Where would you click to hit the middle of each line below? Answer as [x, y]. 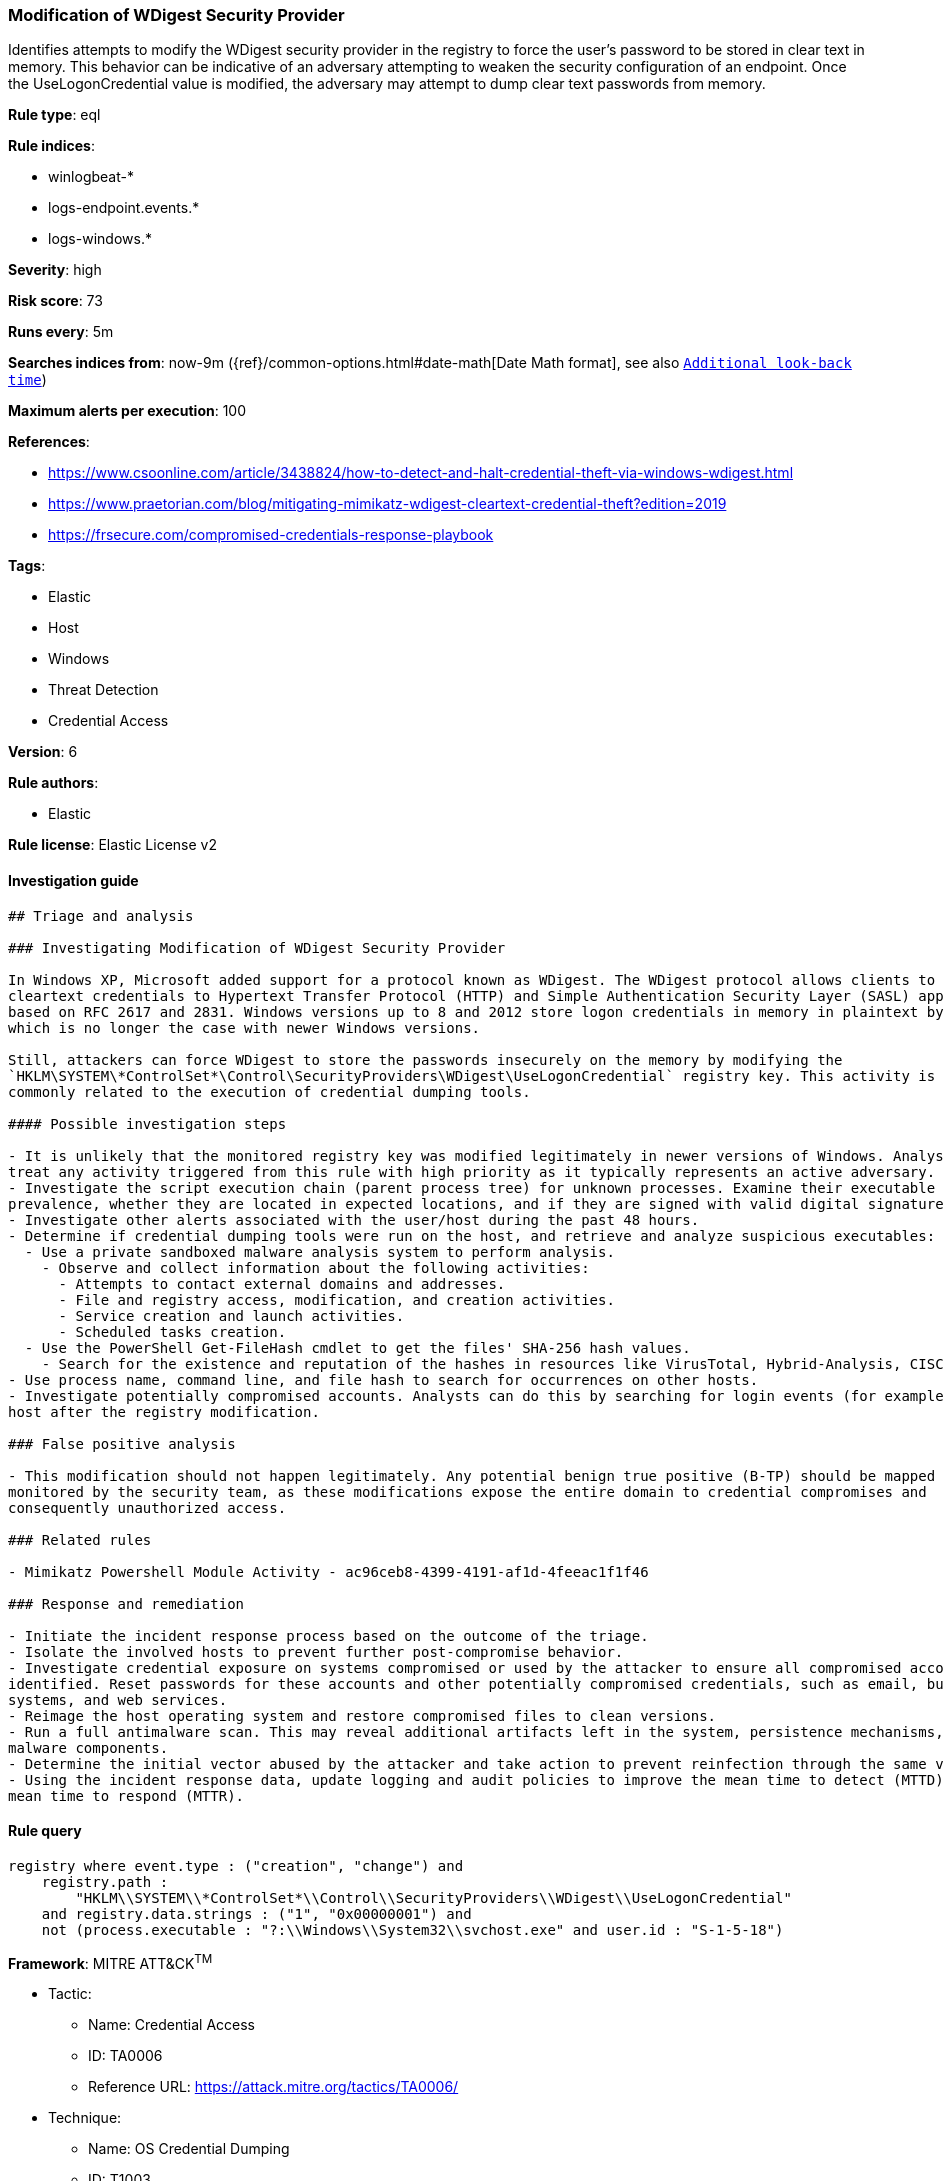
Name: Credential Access [171, 2025]
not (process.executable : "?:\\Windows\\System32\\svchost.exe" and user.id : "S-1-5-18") [412, 1929]
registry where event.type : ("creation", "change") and [236, 1865]
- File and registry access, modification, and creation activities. [336, 1299]
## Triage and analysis [101, 915]
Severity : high [55, 270]
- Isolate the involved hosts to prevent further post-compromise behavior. [316, 1651]
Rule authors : [53, 783]
